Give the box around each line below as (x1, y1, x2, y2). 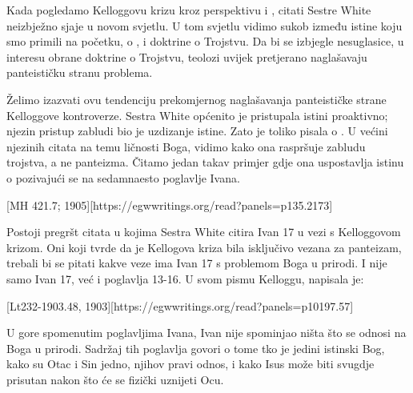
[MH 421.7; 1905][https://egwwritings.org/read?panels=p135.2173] (6, 196, 333, 213)
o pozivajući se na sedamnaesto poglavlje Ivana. (6, 169, 240, 186)
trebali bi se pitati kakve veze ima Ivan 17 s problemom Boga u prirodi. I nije (6, 255, 387, 271)
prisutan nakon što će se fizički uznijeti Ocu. (6, 371, 224, 387)
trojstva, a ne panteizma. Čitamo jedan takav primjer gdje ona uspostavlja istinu (6, 154, 404, 170)
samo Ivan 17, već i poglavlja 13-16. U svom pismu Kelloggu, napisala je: (6, 270, 364, 287)
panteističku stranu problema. (6, 64, 153, 81)
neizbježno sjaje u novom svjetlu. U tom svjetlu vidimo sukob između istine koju (6, 17, 403, 34)
